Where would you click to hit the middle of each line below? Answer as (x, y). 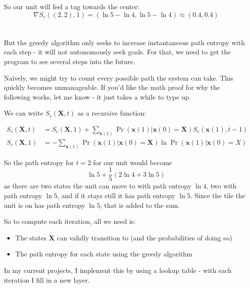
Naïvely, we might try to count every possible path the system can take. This (119, 77)
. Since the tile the (218, 195)
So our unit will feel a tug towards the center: (72, 6)
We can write (24, 113)
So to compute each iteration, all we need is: (70, 221)
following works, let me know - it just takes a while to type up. (98, 96)
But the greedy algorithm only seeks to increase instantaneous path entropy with (125, 42)
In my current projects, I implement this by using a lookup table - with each (118, 270)
